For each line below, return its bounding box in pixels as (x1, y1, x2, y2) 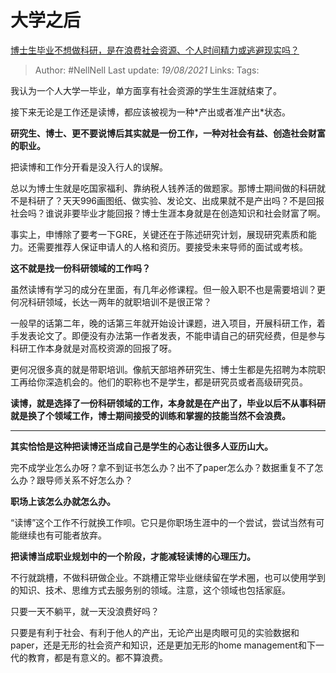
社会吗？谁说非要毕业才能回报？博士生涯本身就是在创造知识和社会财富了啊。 (10, 207, 326, 219)
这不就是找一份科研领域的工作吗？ (10, 262, 151, 274)
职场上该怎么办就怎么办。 (10, 495, 116, 507)
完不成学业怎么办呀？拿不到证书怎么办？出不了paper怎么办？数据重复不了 (10, 461, 315, 473)
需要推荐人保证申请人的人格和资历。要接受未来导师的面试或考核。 (36, 241, 308, 253)
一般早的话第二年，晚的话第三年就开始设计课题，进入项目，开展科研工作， (10, 317, 317, 329)
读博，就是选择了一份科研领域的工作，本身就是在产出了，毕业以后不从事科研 (10, 397, 326, 409)
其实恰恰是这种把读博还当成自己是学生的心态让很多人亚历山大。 (10, 440, 273, 452)
